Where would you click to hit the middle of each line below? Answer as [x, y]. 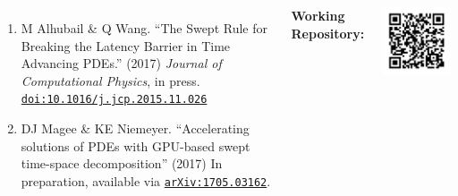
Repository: [328, 33]
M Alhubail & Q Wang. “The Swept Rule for [144, 28]
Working [318, 15]
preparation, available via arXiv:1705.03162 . [146, 180]
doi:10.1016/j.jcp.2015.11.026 [114, 100]
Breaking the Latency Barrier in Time [126, 45]
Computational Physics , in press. [110, 80]
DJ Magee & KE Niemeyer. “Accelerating [135, 128]
